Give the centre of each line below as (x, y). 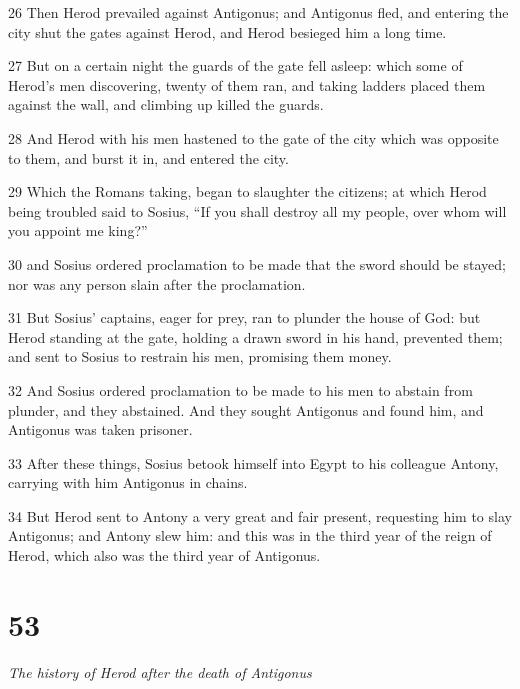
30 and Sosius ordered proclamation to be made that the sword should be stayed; (257, 263)
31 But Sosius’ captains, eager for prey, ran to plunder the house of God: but (244, 317)
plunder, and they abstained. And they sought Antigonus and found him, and (246, 409)
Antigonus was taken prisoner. (100, 429)
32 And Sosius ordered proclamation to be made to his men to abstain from (240, 389)
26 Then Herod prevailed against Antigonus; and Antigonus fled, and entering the (258, 12)
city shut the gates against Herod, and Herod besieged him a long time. (227, 31)
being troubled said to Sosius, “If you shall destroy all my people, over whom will (257, 210)
